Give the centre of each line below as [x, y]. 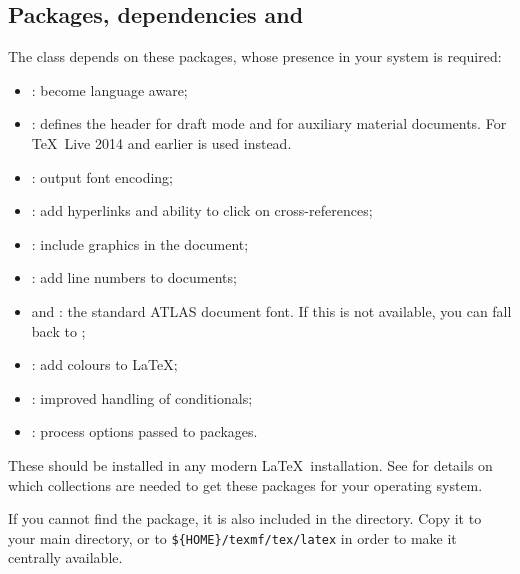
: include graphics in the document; [140, 243]
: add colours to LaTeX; [104, 364]
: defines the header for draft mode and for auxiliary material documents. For [269, 123]
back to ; [58, 330]
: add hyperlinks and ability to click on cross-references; [202, 210]
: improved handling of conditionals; [142, 397]
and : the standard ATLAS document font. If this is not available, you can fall [271, 310]
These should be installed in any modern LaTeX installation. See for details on [250, 464]
